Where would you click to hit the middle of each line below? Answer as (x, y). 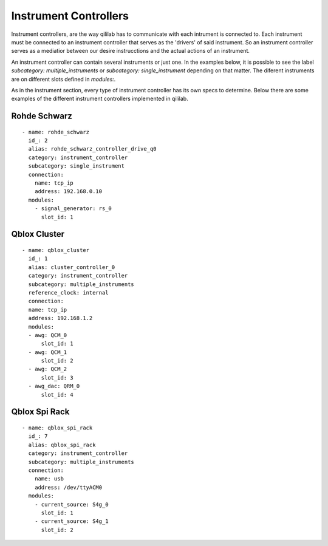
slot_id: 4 (57, 394)
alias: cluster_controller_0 (72, 267)
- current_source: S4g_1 (71, 521)
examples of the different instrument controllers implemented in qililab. (100, 99)
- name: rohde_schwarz (56, 132)
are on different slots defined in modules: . (63, 79)
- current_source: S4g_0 (71, 504)
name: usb (49, 479)
